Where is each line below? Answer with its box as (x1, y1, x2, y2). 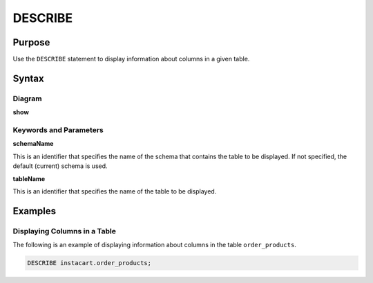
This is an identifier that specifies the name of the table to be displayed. (12, 187, 217, 196)
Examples (12, 205, 57, 217)
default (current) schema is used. (12, 162, 108, 170)
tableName (12, 174, 46, 182)
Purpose (12, 36, 50, 48)
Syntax (12, 72, 44, 84)
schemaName (12, 140, 54, 148)
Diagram (12, 94, 42, 103)
